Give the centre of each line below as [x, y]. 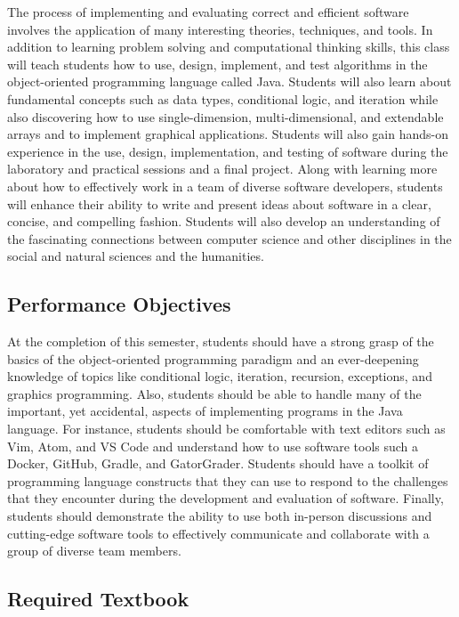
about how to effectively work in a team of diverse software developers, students [225, 186]
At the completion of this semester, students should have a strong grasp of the [221, 341]
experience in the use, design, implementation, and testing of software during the [228, 151]
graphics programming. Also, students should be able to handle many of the [214, 393]
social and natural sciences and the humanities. [136, 256]
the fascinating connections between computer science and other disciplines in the [229, 238]
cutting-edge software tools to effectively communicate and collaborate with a [218, 533]
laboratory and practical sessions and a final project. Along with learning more [222, 169]
